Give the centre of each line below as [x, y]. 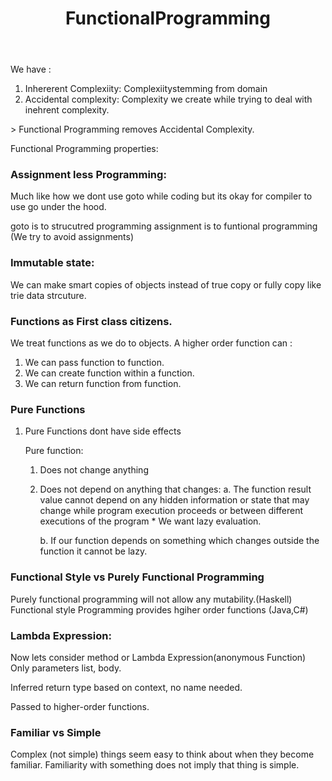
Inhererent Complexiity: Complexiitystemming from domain [146, 89]
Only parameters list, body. [66, 668]
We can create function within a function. [109, 373]
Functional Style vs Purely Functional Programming [137, 577]
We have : [31, 69]
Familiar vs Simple [56, 732]
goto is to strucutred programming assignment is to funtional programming [164, 226]
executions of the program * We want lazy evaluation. [150, 521]
